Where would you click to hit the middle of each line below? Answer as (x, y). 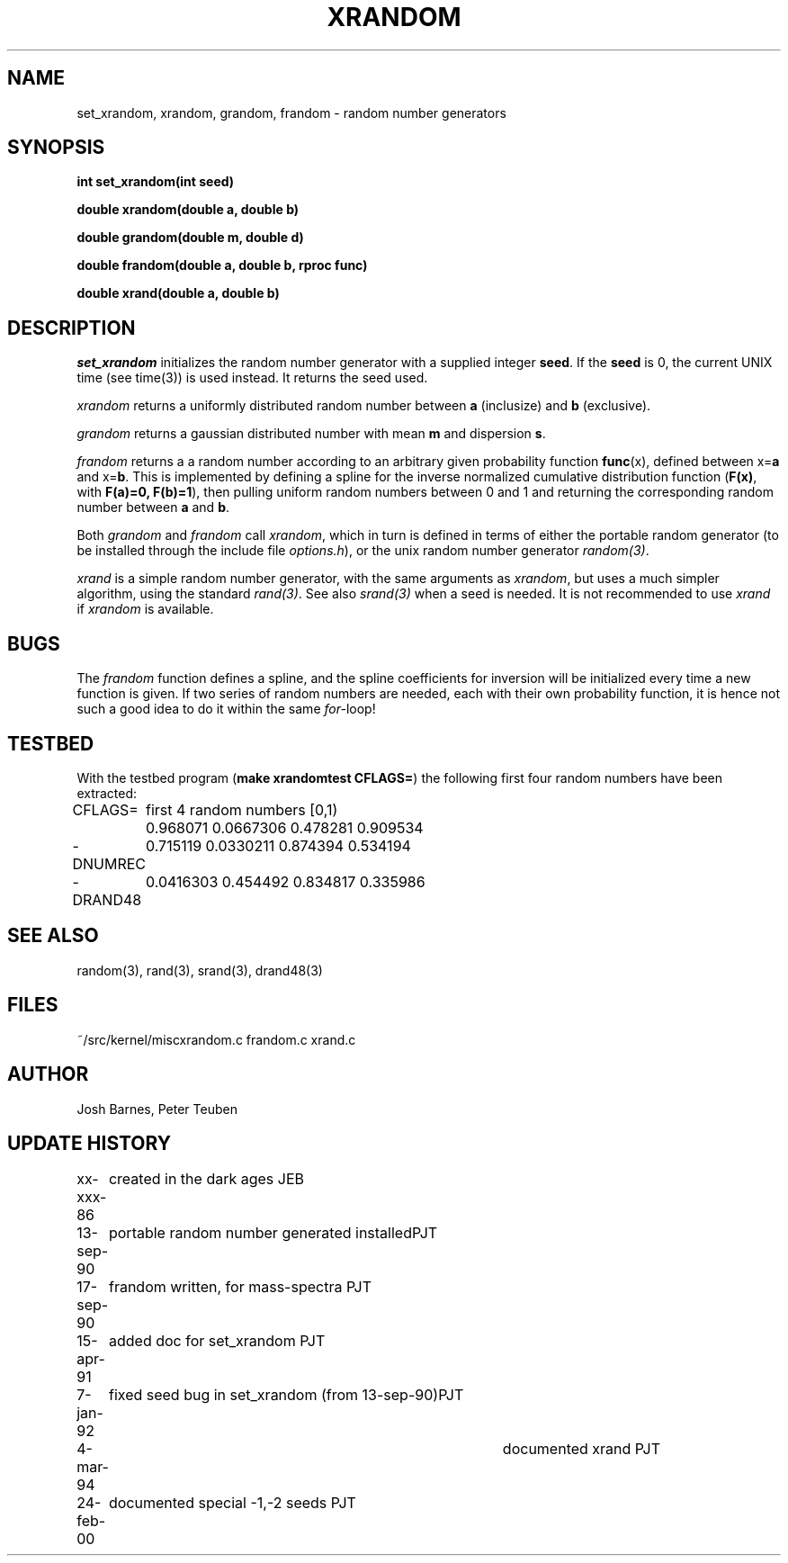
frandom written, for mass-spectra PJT (240, 1287)
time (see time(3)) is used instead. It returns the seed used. (252, 378)
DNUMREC (109, 863)
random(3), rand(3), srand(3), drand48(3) (200, 970)
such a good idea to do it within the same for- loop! (226, 709)
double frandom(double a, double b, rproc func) (222, 265)
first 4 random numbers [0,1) (242, 809)
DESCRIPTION (72, 328)
